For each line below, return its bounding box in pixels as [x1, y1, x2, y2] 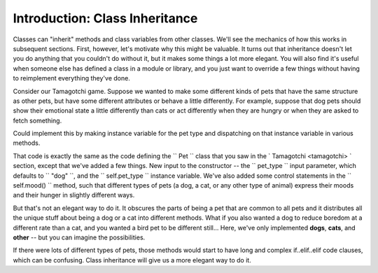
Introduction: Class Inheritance [13, 10, 198, 26]
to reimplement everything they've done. [13, 74, 131, 83]
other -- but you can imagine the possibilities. [13, 233, 146, 241]
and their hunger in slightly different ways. [13, 191, 135, 199]
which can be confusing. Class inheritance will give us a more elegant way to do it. [13, 255, 251, 264]
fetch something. [13, 116, 62, 125]
